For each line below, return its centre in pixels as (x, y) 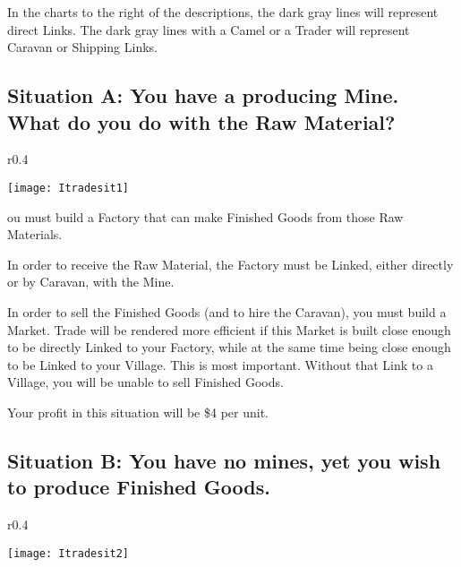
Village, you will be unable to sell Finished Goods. (145, 382)
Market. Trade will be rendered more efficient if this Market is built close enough (229, 329)
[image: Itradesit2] (68, 553)
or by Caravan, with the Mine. (91, 282)
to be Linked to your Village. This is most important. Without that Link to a (220, 364)
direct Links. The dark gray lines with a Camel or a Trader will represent (209, 29)
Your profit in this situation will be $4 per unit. (138, 412)
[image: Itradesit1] (68, 188)
